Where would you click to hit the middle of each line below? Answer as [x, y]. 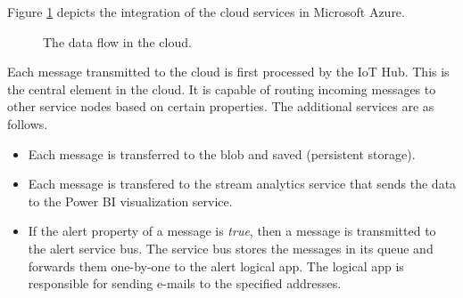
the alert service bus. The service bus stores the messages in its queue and [231, 248]
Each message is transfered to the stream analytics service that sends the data [242, 184]
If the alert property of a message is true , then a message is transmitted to [232, 231]
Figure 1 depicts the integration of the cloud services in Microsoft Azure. [206, 12]
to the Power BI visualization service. [130, 201]
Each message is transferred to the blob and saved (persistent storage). [222, 153]
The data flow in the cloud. [117, 41]
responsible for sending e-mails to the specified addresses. [185, 283]
